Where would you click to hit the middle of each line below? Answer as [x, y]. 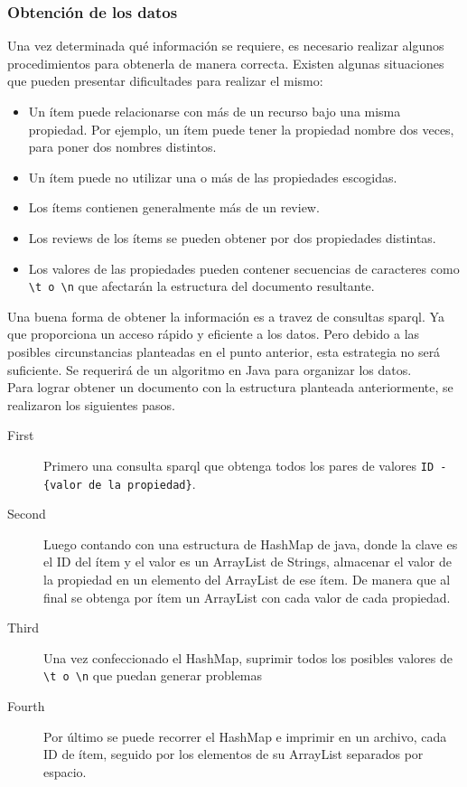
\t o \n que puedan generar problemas [153, 675]
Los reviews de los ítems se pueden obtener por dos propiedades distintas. [232, 237]
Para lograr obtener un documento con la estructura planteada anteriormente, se [230, 387]
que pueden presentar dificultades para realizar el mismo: [165, 81]
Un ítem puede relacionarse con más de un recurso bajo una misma [215, 111]
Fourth [26, 706]
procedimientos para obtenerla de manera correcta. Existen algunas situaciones [226, 63]
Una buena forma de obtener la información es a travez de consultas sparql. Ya [226, 316]
